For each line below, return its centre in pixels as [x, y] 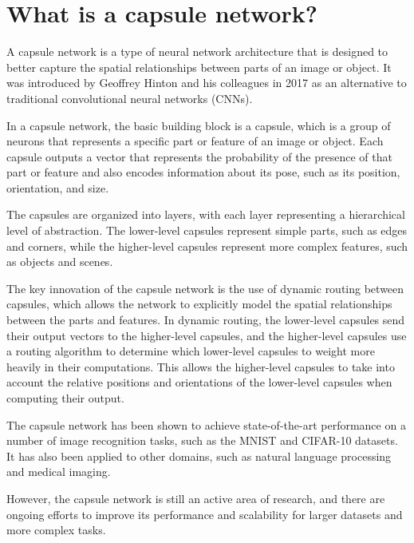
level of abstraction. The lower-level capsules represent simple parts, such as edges [207, 230]
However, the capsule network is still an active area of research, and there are [196, 498]
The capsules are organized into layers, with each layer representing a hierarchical [206, 214]
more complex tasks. [56, 530]
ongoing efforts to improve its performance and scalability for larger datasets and [205, 514]
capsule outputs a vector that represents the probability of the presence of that [199, 156]
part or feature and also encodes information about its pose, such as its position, [203, 172]
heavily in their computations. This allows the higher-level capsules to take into [201, 366]
